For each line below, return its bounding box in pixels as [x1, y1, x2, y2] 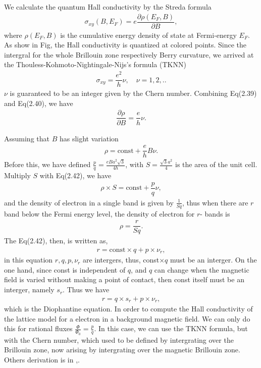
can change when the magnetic [154, 264, 249, 275]
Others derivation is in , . [4, 354, 80, 364]
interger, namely [4, 284, 55, 295]
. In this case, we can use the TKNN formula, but [94, 323, 248, 334]
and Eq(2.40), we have [4, 97, 73, 108]
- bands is [200, 208, 230, 219]
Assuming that [4, 133, 49, 143]
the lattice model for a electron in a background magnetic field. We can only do [4, 313, 250, 324]
